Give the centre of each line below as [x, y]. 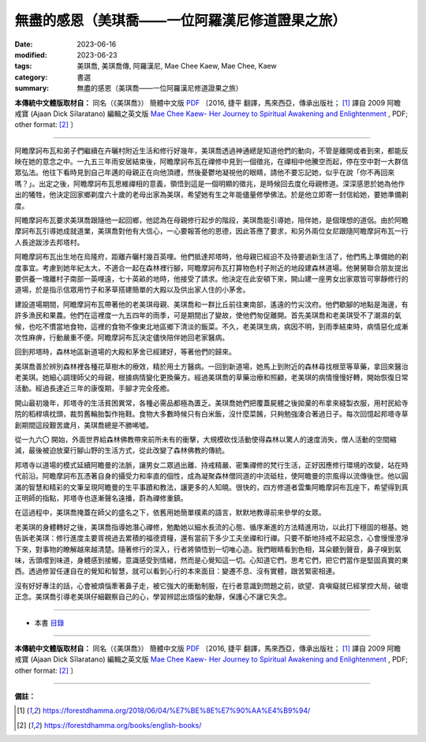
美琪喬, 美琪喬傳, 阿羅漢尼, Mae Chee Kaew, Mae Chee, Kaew [177, 66]
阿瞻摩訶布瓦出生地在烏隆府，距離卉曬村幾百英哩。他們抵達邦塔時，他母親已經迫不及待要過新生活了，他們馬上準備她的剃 [211, 257]
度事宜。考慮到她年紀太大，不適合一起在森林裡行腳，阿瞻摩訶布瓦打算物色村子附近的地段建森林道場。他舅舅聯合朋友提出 [211, 267]
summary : [32, 88]
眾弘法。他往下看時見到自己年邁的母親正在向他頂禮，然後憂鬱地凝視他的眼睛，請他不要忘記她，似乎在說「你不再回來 [204, 173]
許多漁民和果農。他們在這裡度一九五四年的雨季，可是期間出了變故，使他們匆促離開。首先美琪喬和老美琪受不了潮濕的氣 [208, 315]
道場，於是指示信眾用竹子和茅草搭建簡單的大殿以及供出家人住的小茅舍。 [132, 290]
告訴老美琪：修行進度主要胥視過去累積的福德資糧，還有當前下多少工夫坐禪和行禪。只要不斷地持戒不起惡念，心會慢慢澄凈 [211, 538]
